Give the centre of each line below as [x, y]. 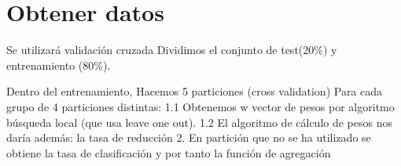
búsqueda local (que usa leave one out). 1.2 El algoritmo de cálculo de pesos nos [199, 122]
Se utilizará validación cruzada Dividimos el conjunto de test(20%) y [172, 50]
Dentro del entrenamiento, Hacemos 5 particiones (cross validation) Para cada [195, 91]
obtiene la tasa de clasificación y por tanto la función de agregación [169, 152]
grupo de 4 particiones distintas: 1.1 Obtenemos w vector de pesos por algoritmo [200, 106]
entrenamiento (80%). [59, 65]
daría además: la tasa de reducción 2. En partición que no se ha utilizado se [189, 137]
